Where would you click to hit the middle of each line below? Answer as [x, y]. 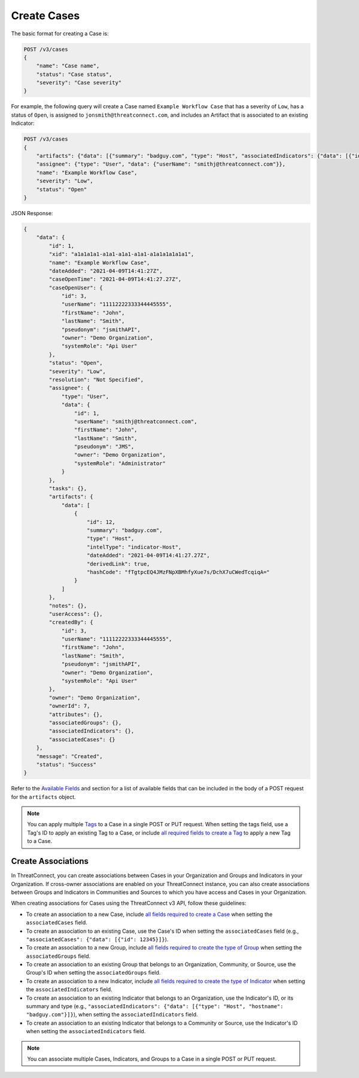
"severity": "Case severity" [79, 83]
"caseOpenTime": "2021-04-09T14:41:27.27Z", [115, 279]
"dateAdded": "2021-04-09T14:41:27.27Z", [148, 555]
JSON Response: [32, 213]
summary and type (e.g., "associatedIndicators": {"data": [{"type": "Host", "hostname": [155, 1006]
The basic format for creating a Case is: [60, 33]
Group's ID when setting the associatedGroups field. [93, 973]
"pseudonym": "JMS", [104, 447]
